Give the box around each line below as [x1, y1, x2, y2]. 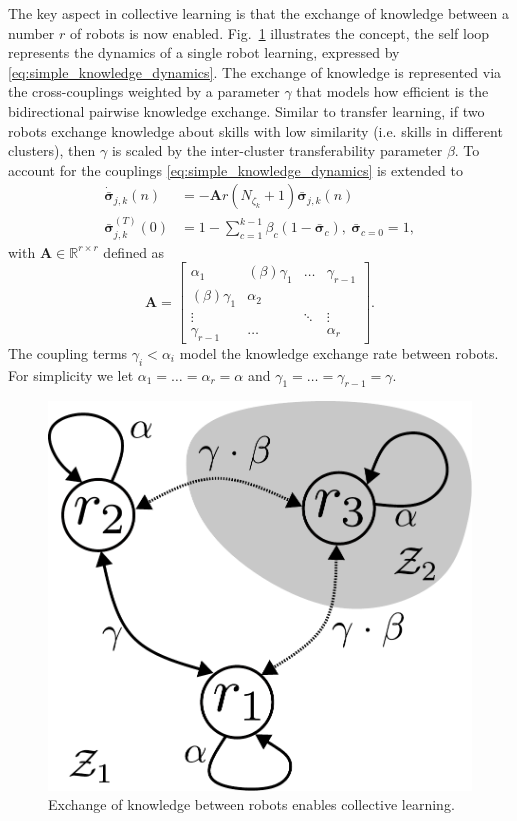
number [8, 22, 55, 43]
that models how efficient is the [296, 81, 489, 102]
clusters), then [8, 140, 96, 161]
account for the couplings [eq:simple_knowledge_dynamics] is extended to [8, 159, 463, 180]
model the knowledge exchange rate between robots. [179, 342, 499, 363]
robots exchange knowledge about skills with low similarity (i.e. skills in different [8, 120, 503, 141]
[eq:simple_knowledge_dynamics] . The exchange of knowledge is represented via [8, 61, 502, 82]
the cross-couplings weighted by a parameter [8, 81, 280, 102]
